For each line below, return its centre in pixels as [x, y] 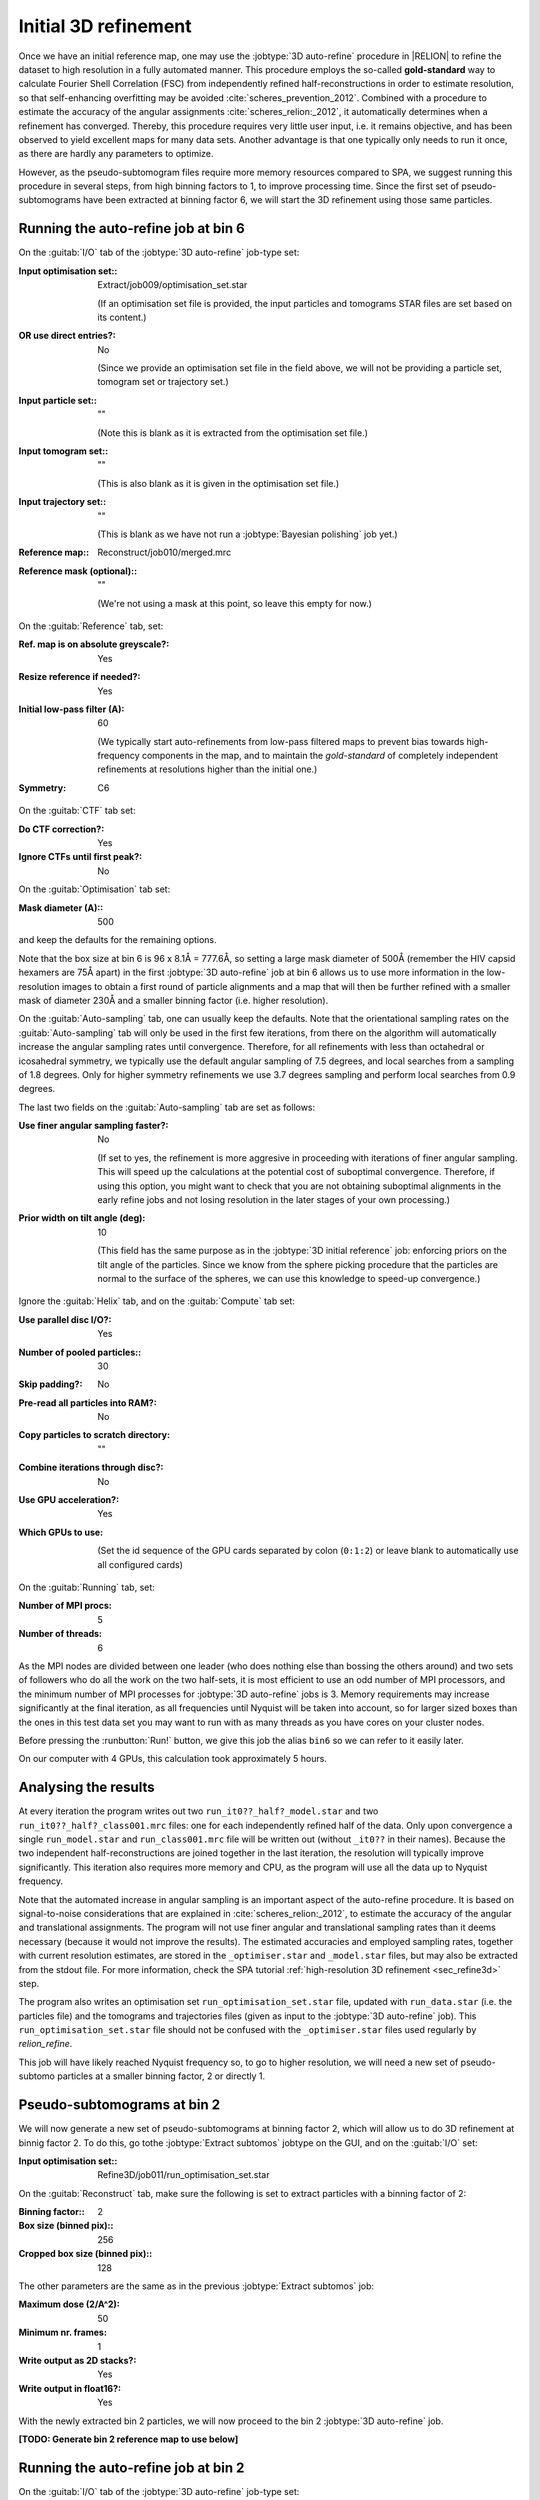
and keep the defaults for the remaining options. [117, 940]
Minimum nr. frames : [62, 2332]
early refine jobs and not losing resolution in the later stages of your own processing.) [273, 1200]
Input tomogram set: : [63, 451]
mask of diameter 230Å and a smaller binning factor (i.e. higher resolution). [173, 1000]
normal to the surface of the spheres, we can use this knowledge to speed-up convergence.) [289, 1278]
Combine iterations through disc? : [91, 1467]
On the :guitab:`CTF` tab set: [77, 811]
